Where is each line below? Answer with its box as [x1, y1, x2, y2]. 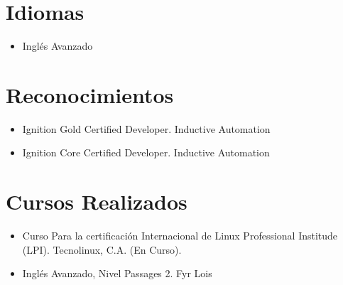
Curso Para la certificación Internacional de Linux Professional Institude [22, 228, 338, 243]
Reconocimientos [6, 80, 174, 109]
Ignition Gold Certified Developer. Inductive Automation [22, 121, 271, 136]
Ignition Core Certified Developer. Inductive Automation [22, 145, 270, 160]
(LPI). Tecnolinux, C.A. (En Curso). [22, 242, 182, 257]
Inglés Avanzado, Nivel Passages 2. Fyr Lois [22, 266, 212, 281]
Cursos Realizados [6, 187, 187, 216]
